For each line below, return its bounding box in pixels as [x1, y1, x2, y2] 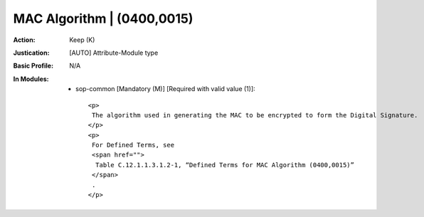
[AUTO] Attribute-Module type [69, 48, 159, 57]
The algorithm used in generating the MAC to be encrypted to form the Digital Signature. [91, 111, 418, 119]
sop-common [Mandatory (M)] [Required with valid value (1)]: [75, 85, 255, 93]
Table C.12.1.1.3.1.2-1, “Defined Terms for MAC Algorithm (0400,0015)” [95, 161, 355, 169]
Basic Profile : [13, 61, 53, 70]
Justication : [13, 48, 50, 57]
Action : [13, 36, 36, 44]
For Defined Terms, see [91, 141, 174, 149]
